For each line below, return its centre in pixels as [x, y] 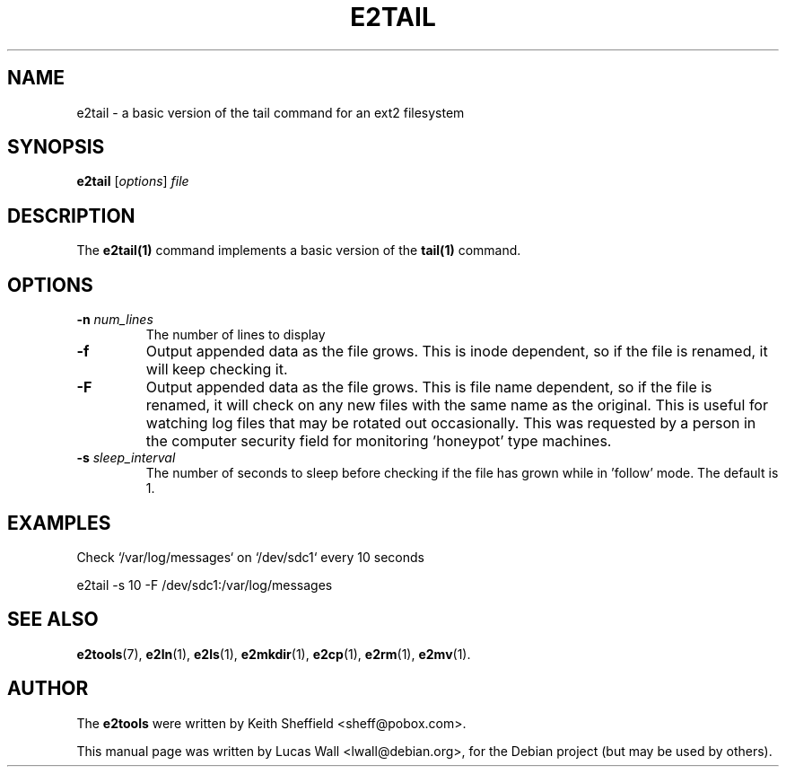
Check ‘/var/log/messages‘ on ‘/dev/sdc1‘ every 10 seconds [250, 557]
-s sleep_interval [126, 458]
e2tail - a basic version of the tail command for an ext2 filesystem [271, 112]
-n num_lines [115, 320]
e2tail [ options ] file [133, 181]
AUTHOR [48, 689]
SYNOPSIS [56, 147]
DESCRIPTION [71, 215]
